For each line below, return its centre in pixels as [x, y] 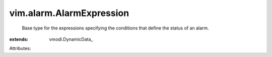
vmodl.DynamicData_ [71, 39]
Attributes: [20, 48]
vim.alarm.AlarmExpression [69, 13]
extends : [19, 39]
